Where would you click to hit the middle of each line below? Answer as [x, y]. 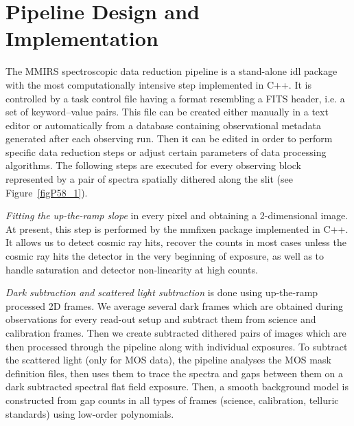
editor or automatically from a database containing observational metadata [163, 125]
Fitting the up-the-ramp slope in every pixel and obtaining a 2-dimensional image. [177, 215]
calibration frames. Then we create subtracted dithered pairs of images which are [176, 333]
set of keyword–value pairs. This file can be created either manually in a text [167, 112]
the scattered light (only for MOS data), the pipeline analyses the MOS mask [168, 360]
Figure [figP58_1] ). [47, 192]
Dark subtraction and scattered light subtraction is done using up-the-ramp [162, 292]
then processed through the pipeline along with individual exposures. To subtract [177, 346]
